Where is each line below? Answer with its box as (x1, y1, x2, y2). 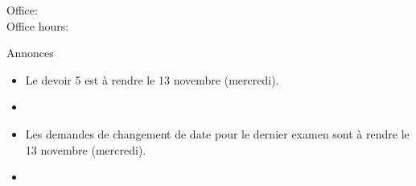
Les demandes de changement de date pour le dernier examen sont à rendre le (25, 125, 410, 142)
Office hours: (6, 17, 69, 34)
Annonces (6, 44, 54, 61)
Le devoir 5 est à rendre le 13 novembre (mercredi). (25, 71, 279, 88)
